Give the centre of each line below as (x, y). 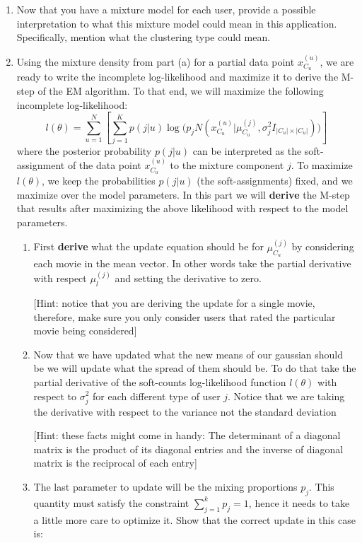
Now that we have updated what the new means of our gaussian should (188, 354)
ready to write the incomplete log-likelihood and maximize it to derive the (177, 77)
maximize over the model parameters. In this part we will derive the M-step (183, 194)
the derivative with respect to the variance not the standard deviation (185, 411)
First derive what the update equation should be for (148, 246)
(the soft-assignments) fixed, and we (275, 181)
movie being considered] (85, 331)
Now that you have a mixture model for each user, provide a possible (166, 9)
